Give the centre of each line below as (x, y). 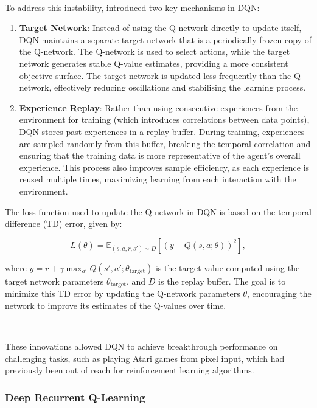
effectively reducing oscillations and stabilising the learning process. (180, 87)
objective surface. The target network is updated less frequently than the (155, 75)
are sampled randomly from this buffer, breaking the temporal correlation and (165, 143)
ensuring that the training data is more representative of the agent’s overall (160, 155)
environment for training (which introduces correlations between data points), (164, 119)
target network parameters (54, 281)
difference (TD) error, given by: (64, 223)
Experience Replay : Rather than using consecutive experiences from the (158, 107)
